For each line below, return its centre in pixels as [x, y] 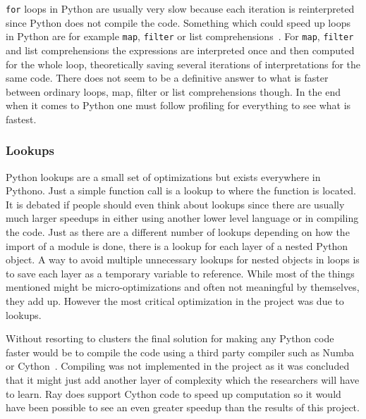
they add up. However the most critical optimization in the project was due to [175, 301]
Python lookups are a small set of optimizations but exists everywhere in [163, 176]
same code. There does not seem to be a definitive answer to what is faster [167, 78]
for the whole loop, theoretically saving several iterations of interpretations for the [183, 64]
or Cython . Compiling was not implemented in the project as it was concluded [178, 366]
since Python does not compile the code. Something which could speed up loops [178, 22]
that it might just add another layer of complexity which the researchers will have [183, 380]
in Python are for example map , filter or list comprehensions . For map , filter [180, 36]
